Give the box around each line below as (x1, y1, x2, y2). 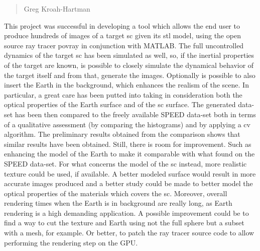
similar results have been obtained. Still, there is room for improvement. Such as (4, 138, 251, 149)
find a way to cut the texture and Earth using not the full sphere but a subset (4, 217, 244, 228)
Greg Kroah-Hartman (24, 4, 90, 14)
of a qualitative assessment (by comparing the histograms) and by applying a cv (4, 119, 250, 129)
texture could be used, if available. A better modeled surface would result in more (4, 168, 256, 179)
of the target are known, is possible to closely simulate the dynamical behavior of (4, 59, 254, 70)
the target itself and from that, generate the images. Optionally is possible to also (4, 69, 255, 80)
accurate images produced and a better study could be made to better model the (4, 178, 253, 189)
